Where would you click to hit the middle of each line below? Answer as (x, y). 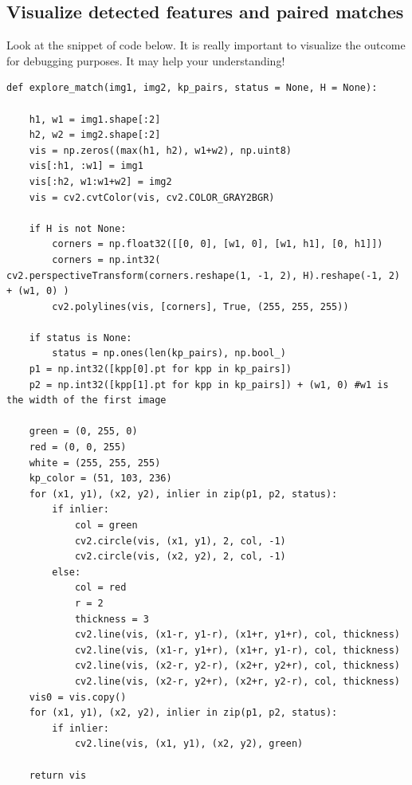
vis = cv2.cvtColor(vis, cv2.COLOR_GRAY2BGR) (152, 197)
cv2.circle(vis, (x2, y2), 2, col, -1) (180, 557)
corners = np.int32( (106, 259)
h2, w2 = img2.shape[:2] (95, 135)
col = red (100, 588)
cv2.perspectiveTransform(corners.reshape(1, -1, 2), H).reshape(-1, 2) (203, 275)
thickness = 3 (112, 619)
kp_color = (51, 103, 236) (100, 479)
